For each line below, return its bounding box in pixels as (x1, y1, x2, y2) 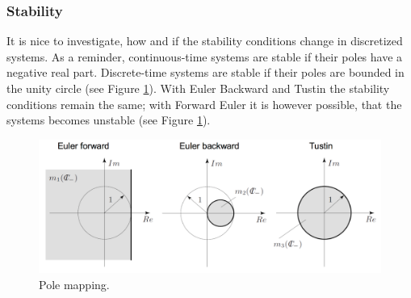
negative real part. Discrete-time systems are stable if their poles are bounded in (6, 64, 405, 81)
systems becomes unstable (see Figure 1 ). (6, 111, 211, 128)
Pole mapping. (39, 276, 110, 292)
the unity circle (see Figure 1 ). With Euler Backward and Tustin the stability (6, 80, 390, 96)
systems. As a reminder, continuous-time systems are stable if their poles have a (6, 48, 403, 65)
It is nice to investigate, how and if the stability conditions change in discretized (6, 32, 403, 49)
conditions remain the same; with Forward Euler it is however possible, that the (6, 95, 402, 112)
